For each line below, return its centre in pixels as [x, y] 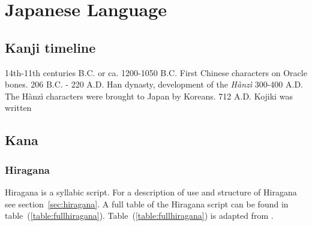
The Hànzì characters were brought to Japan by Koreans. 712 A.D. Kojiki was [149, 96]
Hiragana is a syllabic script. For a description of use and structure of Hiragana [151, 192]
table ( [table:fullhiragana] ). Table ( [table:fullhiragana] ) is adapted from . [139, 216]
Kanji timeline [50, 47]
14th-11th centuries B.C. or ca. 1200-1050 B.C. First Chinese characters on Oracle [156, 72]
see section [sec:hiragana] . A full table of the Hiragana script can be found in [147, 204]
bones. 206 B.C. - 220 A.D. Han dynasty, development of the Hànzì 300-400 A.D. [154, 84]
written [18, 108]
